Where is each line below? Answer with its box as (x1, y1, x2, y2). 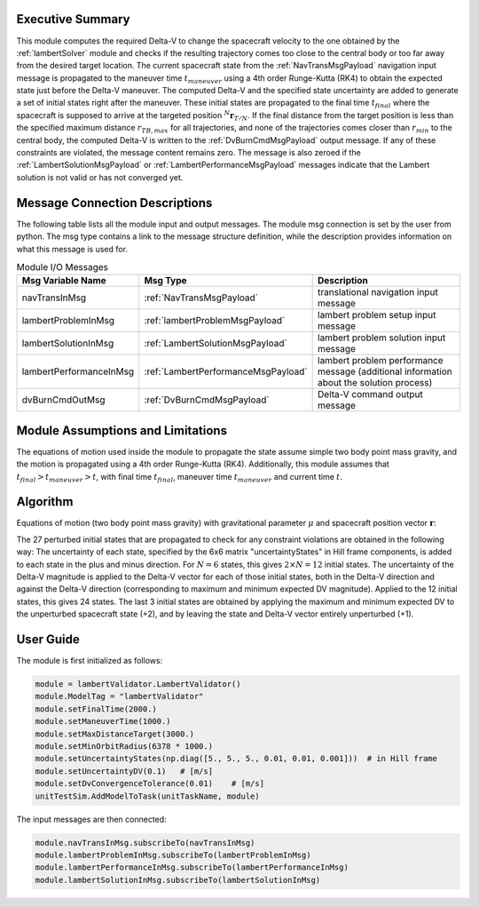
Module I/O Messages (16, 261, 109, 274)
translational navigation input (318, 286, 438, 298)
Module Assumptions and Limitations (16, 423, 228, 438)
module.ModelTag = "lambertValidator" (35, 691, 204, 702)
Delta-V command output (318, 388, 423, 401)
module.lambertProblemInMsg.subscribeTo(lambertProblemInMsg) (35, 849, 311, 860)
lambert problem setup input (318, 309, 436, 322)
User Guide (16, 632, 80, 648)
